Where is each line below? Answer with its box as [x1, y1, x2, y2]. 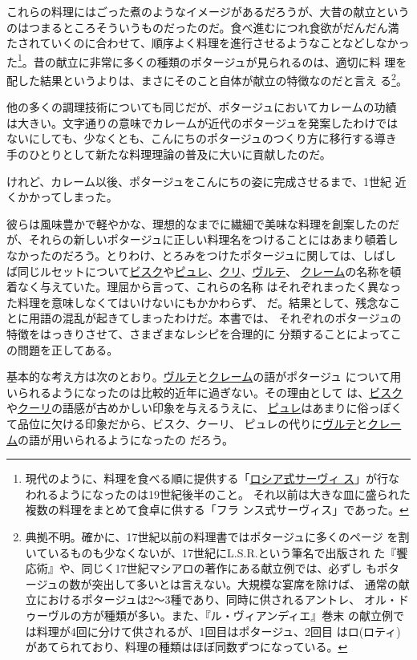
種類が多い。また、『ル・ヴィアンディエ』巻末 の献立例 [103, 606, 393, 623]
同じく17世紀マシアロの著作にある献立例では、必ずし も [81, 560, 378, 577]
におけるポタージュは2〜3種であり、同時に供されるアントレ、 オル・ [36, 591, 398, 608]
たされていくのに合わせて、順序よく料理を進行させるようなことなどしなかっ [6, 34, 410, 51]
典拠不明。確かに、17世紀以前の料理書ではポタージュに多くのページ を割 [25, 528, 410, 545]
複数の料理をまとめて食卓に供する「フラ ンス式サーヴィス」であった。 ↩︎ [25, 501, 409, 518]
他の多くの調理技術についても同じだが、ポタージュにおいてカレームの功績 [6, 99, 397, 115]
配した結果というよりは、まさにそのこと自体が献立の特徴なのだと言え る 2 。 [6, 70, 407, 88]
